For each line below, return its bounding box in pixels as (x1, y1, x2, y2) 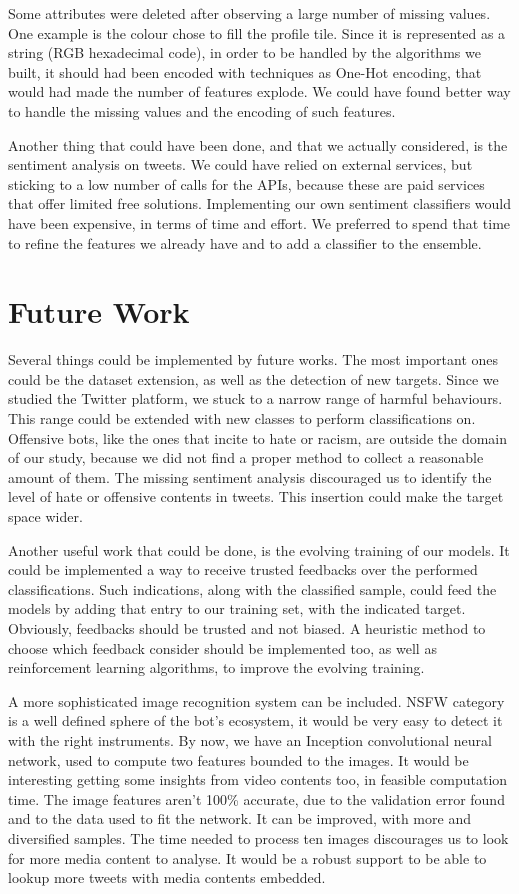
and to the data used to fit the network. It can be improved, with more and (8, 808, 471, 829)
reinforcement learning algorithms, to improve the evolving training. (8, 657, 425, 678)
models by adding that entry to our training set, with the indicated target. (8, 598, 466, 619)
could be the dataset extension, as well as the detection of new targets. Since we (8, 368, 499, 389)
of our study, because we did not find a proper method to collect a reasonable (8, 447, 484, 468)
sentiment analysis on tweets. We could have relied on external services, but (8, 154, 473, 175)
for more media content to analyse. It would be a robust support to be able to (8, 847, 487, 868)
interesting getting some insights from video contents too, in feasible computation (8, 769, 508, 790)
